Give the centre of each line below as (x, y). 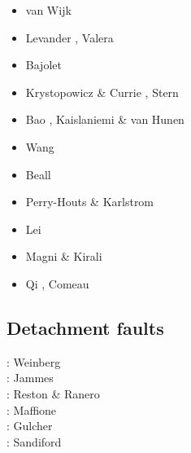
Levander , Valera (69, 37)
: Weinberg (34, 361)
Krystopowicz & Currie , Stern (102, 92)
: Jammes (30, 378)
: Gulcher (30, 426)
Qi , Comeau (57, 283)
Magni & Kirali (64, 256)
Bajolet (43, 65)
